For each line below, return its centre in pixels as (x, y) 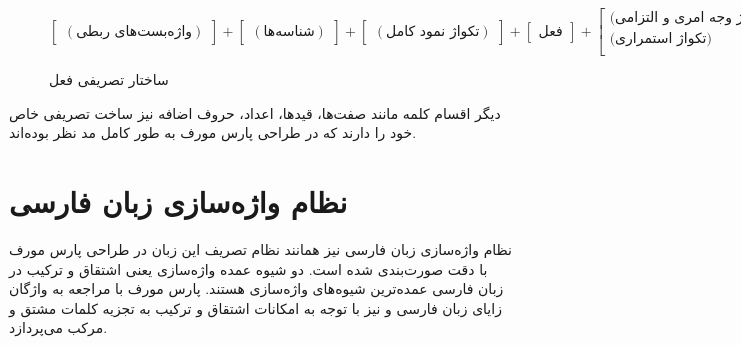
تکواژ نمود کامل (433, 31)
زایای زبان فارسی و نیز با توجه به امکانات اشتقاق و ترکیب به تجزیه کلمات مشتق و (255, 307)
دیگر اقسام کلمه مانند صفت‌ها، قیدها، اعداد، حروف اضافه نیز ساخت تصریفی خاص (255, 112)
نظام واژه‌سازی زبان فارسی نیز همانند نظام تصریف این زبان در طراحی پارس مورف (260, 249)
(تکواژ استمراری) (660, 39)
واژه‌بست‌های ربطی (134, 31)
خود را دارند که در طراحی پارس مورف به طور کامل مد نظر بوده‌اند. (213, 132)
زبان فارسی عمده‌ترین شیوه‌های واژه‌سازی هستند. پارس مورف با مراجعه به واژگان (256, 288)
